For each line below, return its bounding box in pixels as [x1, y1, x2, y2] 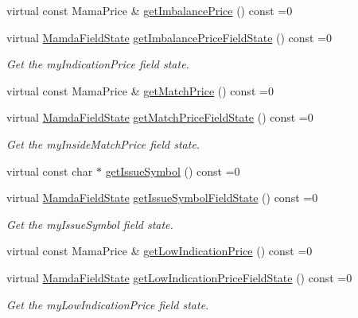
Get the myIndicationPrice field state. [6, 56, 189, 72]
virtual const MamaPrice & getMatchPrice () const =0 [6, 82, 274, 99]
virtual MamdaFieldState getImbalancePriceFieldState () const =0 [6, 29, 333, 45]
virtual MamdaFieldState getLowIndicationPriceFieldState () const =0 [6, 269, 352, 285]
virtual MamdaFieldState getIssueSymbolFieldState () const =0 [6, 189, 318, 206]
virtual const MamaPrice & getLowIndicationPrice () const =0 [6, 242, 313, 259]
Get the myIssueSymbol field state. [6, 215, 173, 232]
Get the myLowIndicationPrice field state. [6, 296, 209, 312]
